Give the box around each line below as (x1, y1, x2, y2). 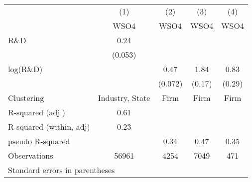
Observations (8, 150, 53, 161)
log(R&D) (8, 63, 43, 75)
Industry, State (98, 92, 150, 103)
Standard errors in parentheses (8, 164, 115, 176)
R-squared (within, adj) (8, 121, 90, 132)
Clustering (8, 92, 44, 103)
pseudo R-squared (8, 135, 70, 147)
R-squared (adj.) (8, 106, 66, 118)
